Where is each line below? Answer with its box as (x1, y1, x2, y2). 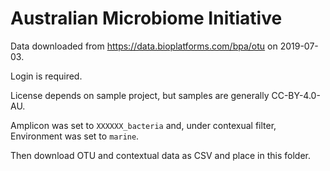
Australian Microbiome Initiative (10, 7, 283, 30)
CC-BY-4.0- (271, 89, 321, 101)
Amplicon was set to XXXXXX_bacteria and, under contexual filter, (10, 119, 277, 131)
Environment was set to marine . (10, 130, 140, 142)
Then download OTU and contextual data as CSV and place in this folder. (10, 149, 311, 161)
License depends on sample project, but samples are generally (10, 89, 270, 101)
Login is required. (10, 70, 83, 82)
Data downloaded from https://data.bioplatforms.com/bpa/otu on (10, 40, 278, 52)
